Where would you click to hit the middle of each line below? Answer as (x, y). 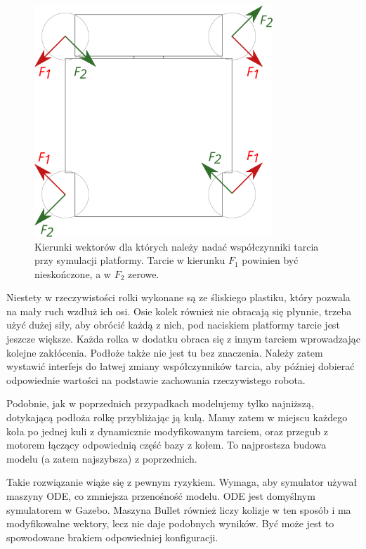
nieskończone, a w (73, 273)
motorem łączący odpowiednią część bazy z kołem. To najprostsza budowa (166, 445)
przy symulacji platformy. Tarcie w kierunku (130, 260)
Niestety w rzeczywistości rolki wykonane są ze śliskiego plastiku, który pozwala (178, 297)
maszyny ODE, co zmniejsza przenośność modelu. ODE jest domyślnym (161, 496)
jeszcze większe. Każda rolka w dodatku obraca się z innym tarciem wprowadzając (183, 339)
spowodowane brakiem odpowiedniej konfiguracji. (112, 537)
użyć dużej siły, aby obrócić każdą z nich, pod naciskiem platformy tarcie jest (173, 325)
